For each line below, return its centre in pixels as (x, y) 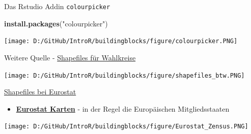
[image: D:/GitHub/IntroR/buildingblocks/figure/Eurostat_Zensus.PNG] (126, 127)
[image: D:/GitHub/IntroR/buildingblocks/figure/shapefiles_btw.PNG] (124, 75)
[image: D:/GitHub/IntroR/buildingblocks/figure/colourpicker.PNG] (121, 41)
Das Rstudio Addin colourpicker (57, 6)
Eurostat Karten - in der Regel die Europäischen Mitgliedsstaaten (123, 108)
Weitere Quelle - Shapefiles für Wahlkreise (70, 57)
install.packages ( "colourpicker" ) (56, 23)
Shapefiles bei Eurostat (40, 92)
